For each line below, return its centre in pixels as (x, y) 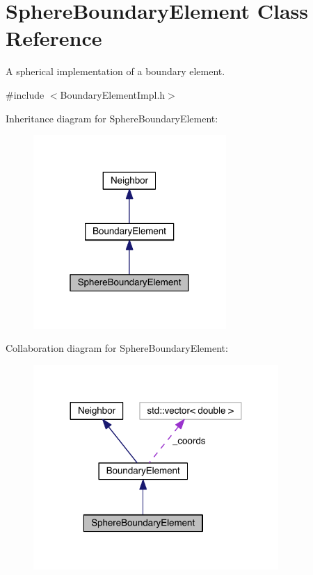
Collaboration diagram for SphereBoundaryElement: (117, 348)
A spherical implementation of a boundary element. (115, 71)
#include (25, 94)
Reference (54, 38)
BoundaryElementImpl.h (113, 94)
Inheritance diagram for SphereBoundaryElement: (112, 118)
